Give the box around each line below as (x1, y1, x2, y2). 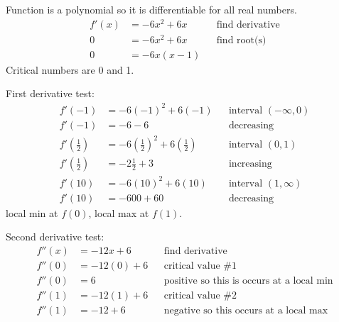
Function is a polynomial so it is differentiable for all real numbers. (6, 2, 297, 16)
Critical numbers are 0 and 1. (6, 62, 134, 77)
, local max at (88, 205, 149, 220)
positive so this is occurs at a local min (163, 275, 333, 286)
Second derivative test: (6, 229, 104, 244)
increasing (228, 159, 272, 170)
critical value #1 (163, 260, 237, 271)
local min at (6, 205, 58, 220)
